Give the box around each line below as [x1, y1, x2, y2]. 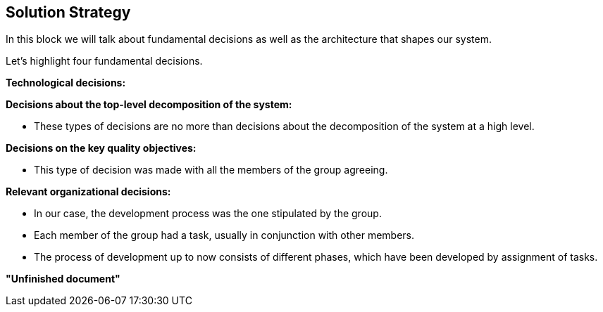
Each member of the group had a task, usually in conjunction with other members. [34, 229, 415, 242]
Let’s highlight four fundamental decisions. [6, 55, 203, 67]
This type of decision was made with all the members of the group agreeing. [34, 164, 388, 176]
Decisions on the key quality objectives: [6, 142, 197, 155]
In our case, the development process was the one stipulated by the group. [34, 207, 382, 220]
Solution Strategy [6, 4, 131, 21]
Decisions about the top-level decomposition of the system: [6, 98, 292, 111]
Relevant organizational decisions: [6, 186, 171, 198]
